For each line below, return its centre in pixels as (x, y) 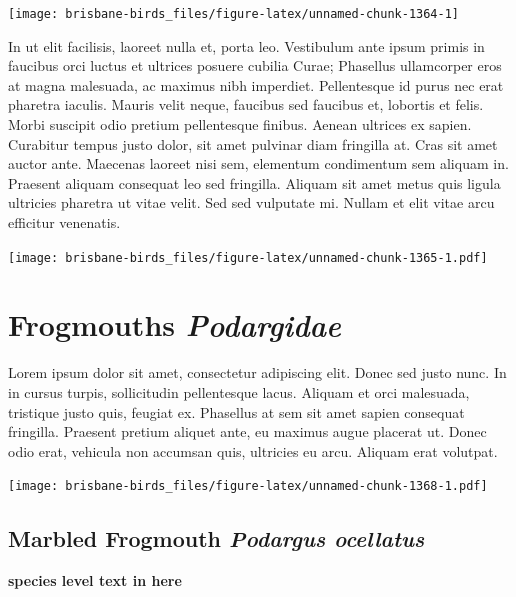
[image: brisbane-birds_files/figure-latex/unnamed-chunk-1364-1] (234, 14)
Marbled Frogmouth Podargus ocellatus (216, 538)
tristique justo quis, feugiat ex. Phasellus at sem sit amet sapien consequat (236, 411)
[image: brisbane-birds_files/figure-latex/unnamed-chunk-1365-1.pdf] (248, 257)
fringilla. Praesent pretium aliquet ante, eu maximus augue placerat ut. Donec (247, 431)
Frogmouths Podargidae (175, 325)
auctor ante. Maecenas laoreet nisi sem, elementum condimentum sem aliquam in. (258, 163)
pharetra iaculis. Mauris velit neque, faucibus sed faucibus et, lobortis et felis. (246, 104)
